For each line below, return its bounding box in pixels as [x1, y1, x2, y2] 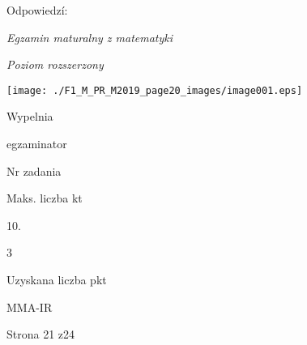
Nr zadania [6, 162, 62, 179]
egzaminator [6, 135, 67, 152]
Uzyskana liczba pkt [6, 271, 107, 287]
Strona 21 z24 [6, 326, 75, 343]
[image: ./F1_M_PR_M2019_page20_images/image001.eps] [6, 84, 303, 96]
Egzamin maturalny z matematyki [6, 28, 173, 45]
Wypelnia [6, 108, 53, 125]
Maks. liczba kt [6, 190, 83, 207]
